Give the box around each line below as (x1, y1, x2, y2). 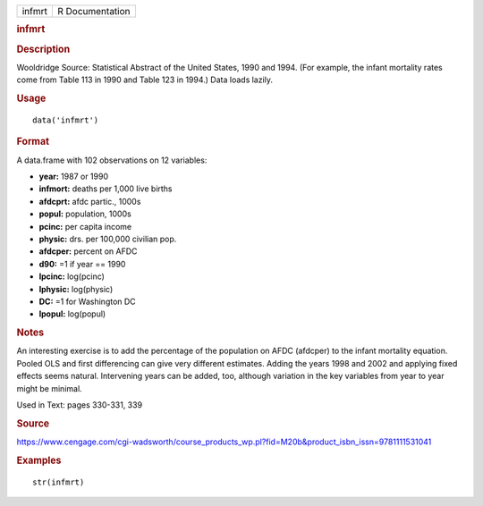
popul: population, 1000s (38, 208, 131, 219)
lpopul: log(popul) (38, 308, 106, 319)
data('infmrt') (32, 114, 99, 125)
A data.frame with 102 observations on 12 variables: (16, 155, 208, 165)
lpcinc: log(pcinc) (38, 271, 105, 282)
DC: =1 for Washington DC (38, 296, 136, 307)
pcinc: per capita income (38, 221, 132, 232)
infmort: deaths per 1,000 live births (38, 183, 174, 194)
